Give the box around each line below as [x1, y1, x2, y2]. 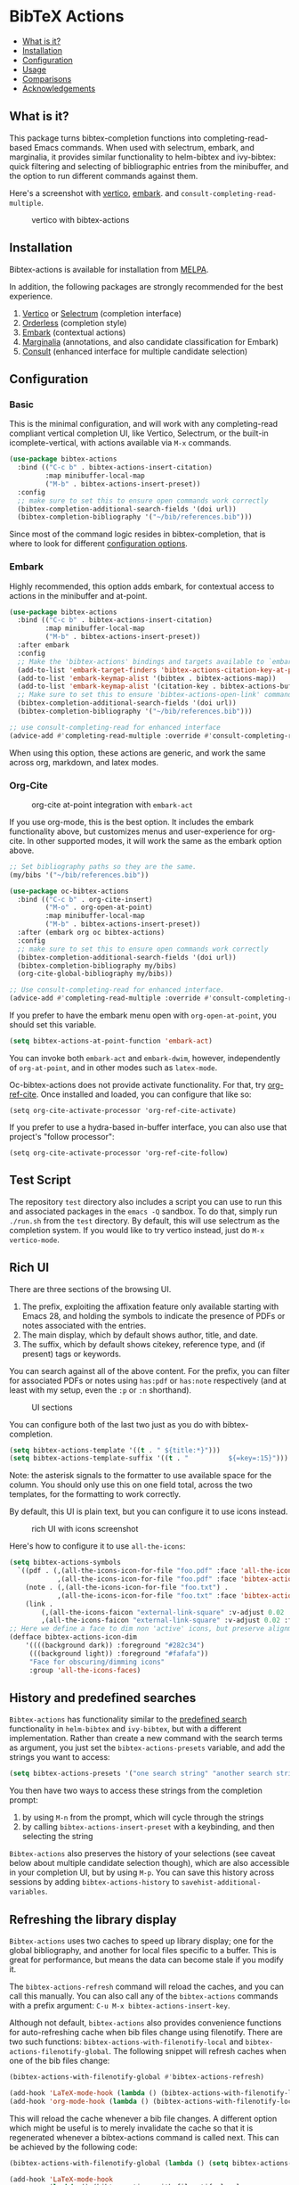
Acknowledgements [21, 83, 96, 94]
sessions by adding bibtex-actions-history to [9, 1877, 180, 1887]
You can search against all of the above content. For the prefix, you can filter [9, 1365, 290, 1376]
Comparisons [21, 73, 72, 84]
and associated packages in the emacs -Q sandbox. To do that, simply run [9, 1206, 278, 1216]
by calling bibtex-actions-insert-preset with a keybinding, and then [21, 1821, 275, 1832]
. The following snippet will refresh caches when [108, 2046, 287, 2057]
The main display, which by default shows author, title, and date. [21, 1330, 258, 1340]
